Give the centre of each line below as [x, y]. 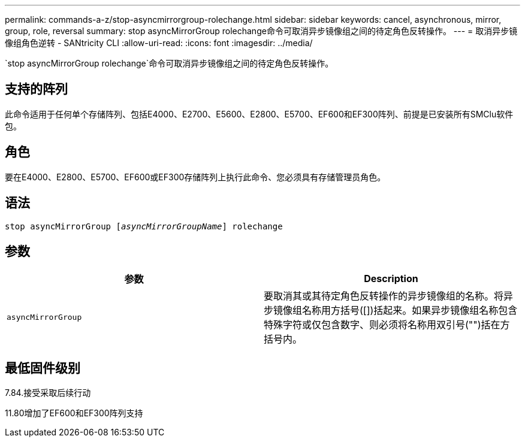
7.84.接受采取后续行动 [48, 393]
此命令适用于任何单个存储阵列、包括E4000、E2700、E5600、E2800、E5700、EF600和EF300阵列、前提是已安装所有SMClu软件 [259, 114]
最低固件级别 [43, 368]
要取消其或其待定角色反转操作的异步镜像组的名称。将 [384, 296]
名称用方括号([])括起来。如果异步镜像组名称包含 [410, 311]
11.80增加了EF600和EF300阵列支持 [74, 413]
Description [391, 279]
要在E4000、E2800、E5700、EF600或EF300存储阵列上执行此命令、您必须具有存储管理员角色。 [195, 177]
